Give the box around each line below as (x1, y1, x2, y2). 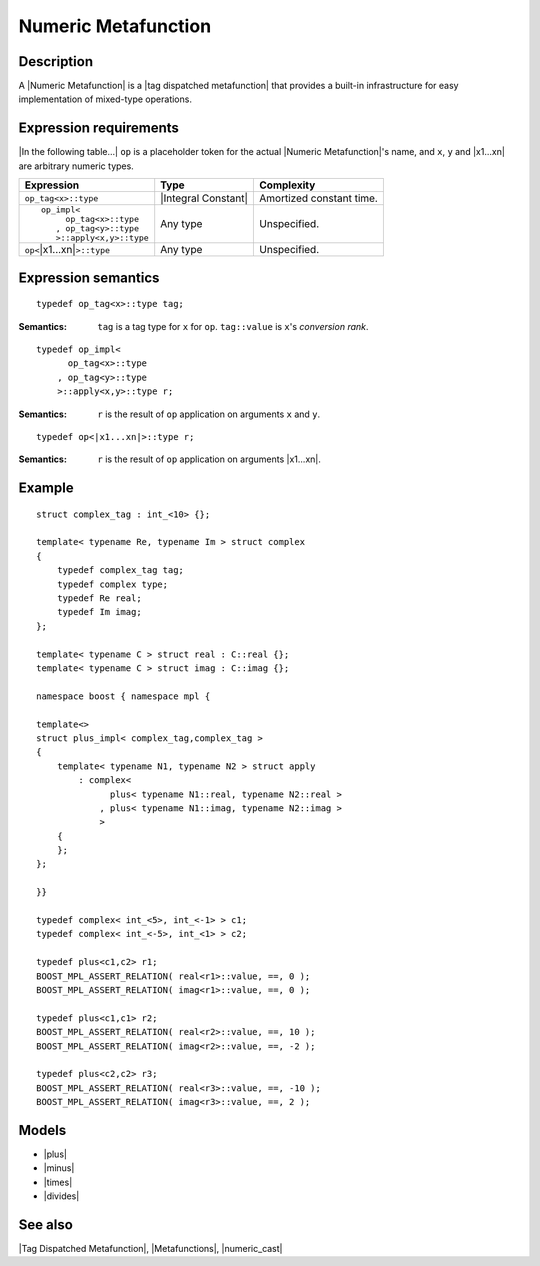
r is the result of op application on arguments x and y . (97, 408, 321, 420)
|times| (43, 1176, 73, 1188)
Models (18, 1121, 67, 1139)
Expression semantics (18, 269, 160, 286)
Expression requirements (18, 120, 180, 137)
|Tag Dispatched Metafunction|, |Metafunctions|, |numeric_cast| (18, 1243, 283, 1255)
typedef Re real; (56, 593, 142, 604)
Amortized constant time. (259, 191, 379, 205)
